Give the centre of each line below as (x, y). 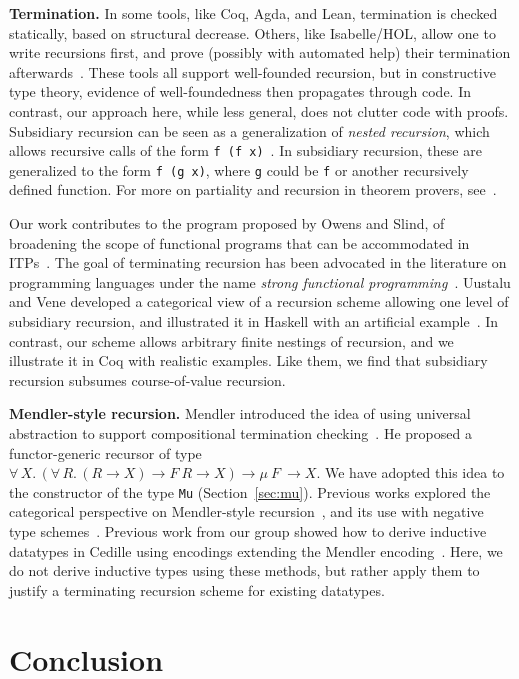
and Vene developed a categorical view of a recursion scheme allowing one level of (259, 301)
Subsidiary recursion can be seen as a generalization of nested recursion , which (249, 130)
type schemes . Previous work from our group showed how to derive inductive (248, 531)
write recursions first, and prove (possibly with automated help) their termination (260, 52)
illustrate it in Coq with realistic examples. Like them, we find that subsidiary (248, 360)
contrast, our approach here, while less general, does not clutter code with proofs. (259, 110)
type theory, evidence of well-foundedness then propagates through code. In (240, 91)
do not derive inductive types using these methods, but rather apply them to (244, 570)
